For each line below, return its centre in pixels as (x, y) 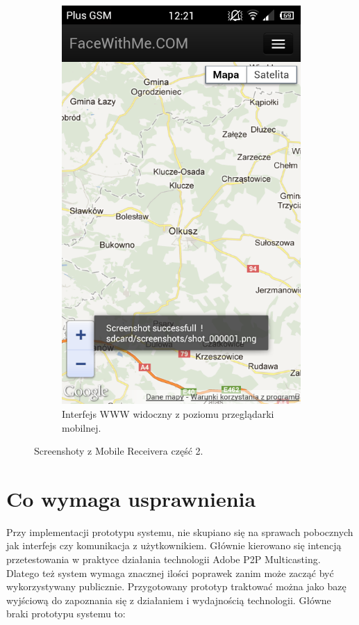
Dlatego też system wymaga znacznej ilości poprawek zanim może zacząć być (170, 573)
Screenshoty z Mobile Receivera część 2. (119, 451)
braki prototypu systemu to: (66, 614)
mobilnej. (82, 427)
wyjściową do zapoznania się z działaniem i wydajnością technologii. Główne (169, 600)
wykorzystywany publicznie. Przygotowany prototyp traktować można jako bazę (176, 586)
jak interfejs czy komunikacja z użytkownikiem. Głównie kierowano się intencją (174, 545)
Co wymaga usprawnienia (131, 498)
